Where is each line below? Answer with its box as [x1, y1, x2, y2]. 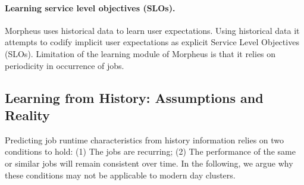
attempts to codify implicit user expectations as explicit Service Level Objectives [5, 36, 299, 48]
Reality [5, 105, 50, 124]
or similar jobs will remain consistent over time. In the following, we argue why [5, 156, 293, 169]
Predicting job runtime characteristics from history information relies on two [5, 133, 284, 146]
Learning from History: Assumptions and [5, 88, 264, 106]
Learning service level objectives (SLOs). [5, 1, 175, 14]
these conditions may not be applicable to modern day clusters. [5, 168, 236, 181]
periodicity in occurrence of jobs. [5, 59, 124, 71]
